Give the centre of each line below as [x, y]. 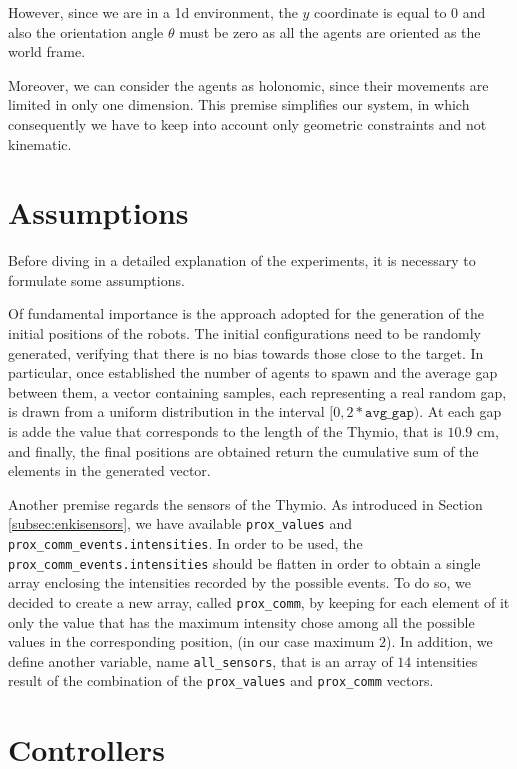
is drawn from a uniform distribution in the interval [166, 411]
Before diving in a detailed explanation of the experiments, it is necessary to [242, 260]
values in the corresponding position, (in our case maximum [191, 641]
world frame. [47, 51]
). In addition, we [439, 641]
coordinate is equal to [380, 12]
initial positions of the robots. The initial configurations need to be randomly [244, 333]
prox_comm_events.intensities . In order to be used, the [185, 543]
